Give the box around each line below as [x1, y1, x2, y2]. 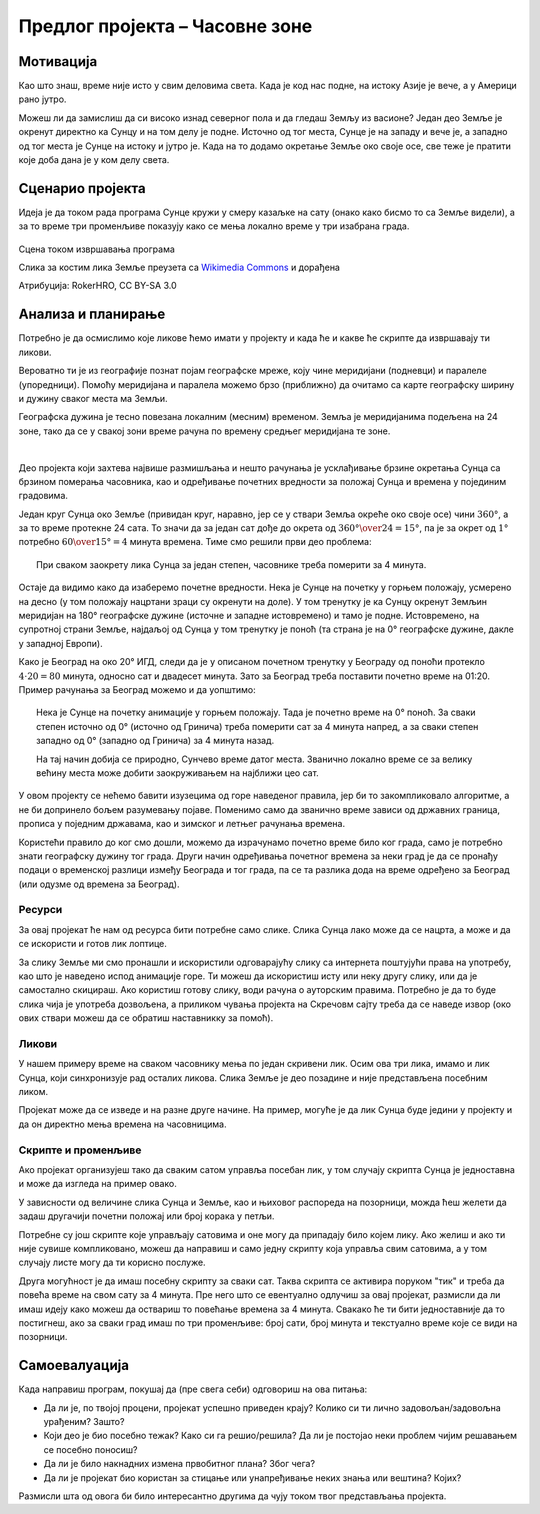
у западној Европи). [18, 637, 104, 649]
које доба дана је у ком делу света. [18, 154, 170, 166]
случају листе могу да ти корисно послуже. [18, 1256, 206, 1269]
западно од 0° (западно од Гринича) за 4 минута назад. [36, 735, 275, 747]
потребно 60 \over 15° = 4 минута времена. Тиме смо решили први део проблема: [18, 536, 372, 548]
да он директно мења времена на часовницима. [18, 1118, 227, 1130]
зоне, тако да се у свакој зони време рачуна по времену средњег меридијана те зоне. [18, 425, 391, 437]
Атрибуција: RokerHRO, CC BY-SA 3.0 [18, 280, 177, 292]
